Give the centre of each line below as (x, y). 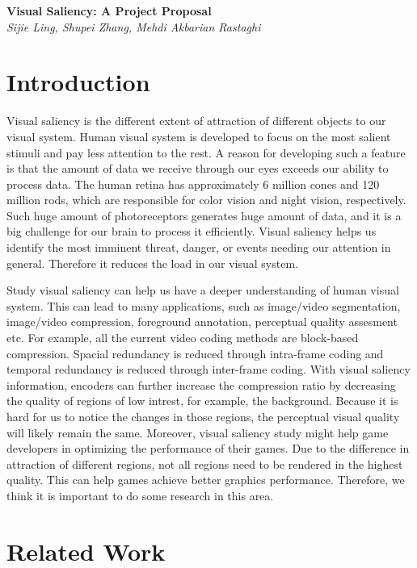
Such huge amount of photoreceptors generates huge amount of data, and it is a (204, 215)
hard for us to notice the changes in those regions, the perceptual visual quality (203, 416)
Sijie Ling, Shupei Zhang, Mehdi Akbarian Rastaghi (134, 26)
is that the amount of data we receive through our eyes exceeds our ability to (198, 168)
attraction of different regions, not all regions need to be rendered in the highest (205, 464)
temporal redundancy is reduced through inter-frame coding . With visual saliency (208, 369)
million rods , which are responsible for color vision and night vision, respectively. (206, 200)
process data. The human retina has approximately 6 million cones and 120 (193, 184)
